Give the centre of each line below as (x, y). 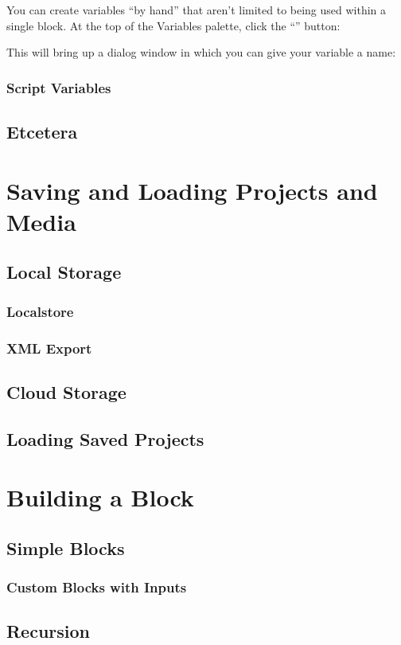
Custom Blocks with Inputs (97, 587)
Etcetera (42, 132)
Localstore (40, 311)
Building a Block (100, 497)
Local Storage (64, 272)
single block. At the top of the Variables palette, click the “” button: (173, 25)
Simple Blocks (66, 547)
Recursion (49, 631)
